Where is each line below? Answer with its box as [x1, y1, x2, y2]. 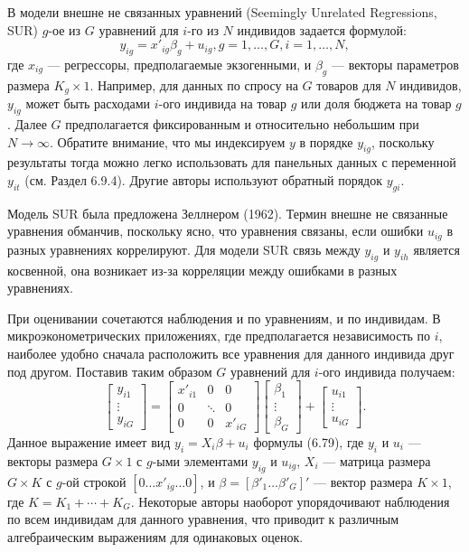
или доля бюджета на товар [300, 94, 452, 113]
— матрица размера [323, 451, 431, 470]
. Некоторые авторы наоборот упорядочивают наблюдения [130, 491, 450, 510]
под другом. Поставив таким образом [7, 361, 212, 380]
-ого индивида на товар [158, 94, 286, 113]
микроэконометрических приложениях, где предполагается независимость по [7, 326, 431, 345]
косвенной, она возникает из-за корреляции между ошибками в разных [7, 260, 398, 279]
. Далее [7, 115, 47, 134]
